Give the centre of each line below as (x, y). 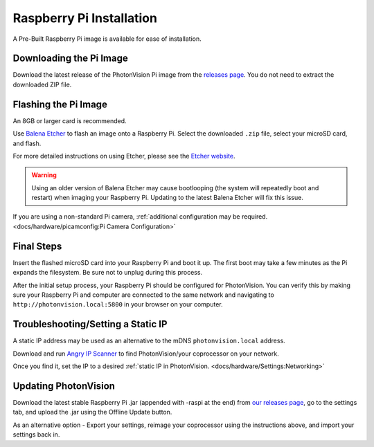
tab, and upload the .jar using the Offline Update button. (92, 412)
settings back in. (36, 435)
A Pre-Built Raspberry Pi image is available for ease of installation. (107, 39)
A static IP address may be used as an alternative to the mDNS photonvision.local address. (149, 341)
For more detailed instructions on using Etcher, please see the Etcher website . (124, 156)
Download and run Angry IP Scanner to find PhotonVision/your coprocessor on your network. (146, 354)
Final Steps (37, 246)
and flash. (27, 143)
